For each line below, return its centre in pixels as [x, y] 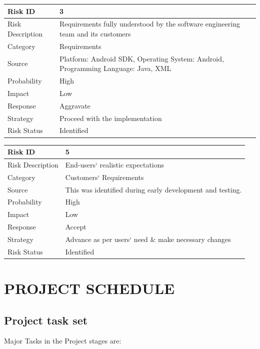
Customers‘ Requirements [104, 177]
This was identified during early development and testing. [153, 189]
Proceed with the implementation [110, 118]
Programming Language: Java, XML [115, 68]
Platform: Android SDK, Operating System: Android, [141, 58]
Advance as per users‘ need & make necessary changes [148, 239]
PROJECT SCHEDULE [89, 288]
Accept [76, 227]
